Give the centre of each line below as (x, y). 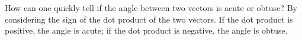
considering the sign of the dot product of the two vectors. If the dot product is (149, 19)
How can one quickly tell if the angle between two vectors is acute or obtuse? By (151, 8)
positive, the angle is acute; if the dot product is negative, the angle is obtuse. (146, 30)
